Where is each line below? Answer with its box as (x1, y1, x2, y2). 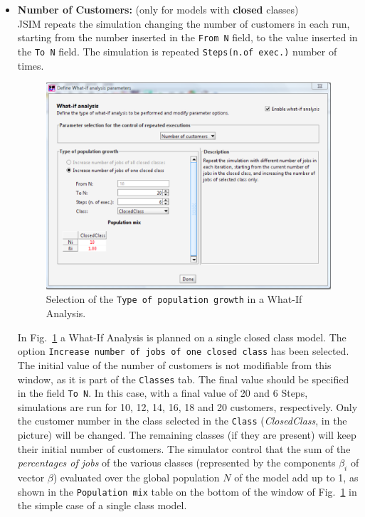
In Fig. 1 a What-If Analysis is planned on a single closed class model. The (17, 329, 347, 344)
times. (17, 58, 44, 73)
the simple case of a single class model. (17, 498, 187, 513)
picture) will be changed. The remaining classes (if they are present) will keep (17, 427, 356, 442)
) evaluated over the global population (53, 470, 220, 485)
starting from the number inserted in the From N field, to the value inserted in (17, 30, 358, 45)
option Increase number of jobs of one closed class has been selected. (17, 343, 349, 358)
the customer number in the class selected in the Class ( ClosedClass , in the (17, 413, 347, 428)
